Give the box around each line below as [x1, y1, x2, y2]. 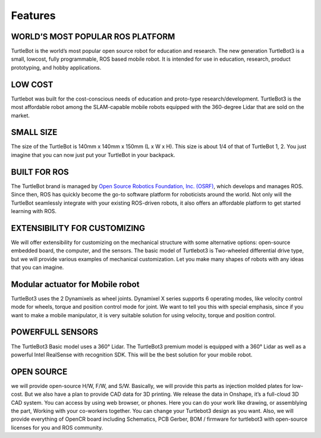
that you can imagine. [11, 264, 64, 271]
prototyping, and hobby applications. [11, 64, 102, 71]
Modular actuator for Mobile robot [11, 279, 140, 289]
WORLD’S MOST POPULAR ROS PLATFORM [11, 32, 175, 42]
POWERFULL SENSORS [11, 327, 99, 337]
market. [11, 112, 30, 119]
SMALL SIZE [11, 127, 58, 137]
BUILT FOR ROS [11, 167, 70, 177]
